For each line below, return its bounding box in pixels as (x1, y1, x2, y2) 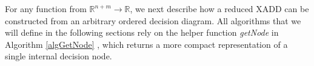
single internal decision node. (5, 50, 112, 62)
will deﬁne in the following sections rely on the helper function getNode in (5, 26, 279, 39)
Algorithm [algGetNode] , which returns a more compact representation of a (5, 38, 288, 50)
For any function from (5, 2, 87, 15)
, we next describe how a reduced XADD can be (130, 2, 309, 15)
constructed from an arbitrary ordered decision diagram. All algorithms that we (5, 14, 301, 27)
